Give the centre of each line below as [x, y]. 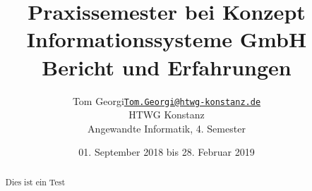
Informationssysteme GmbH [167, 39]
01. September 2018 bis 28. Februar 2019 [167, 152]
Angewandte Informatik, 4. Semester [167, 128]
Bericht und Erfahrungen [167, 67]
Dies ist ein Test [35, 181]
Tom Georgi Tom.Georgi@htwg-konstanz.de [167, 100]
